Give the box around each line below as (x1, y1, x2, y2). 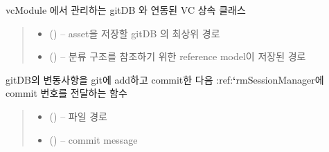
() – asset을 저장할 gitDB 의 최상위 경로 (49, 26, 220, 40)
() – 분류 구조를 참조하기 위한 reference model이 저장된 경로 (49, 49, 306, 64)
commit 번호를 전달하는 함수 (6, 86, 127, 100)
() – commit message (49, 132, 138, 146)
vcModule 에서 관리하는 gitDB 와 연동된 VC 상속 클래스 (6, 3, 246, 17)
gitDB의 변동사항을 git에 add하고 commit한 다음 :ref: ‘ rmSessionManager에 (6, 72, 324, 86)
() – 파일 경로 (49, 108, 107, 123)
